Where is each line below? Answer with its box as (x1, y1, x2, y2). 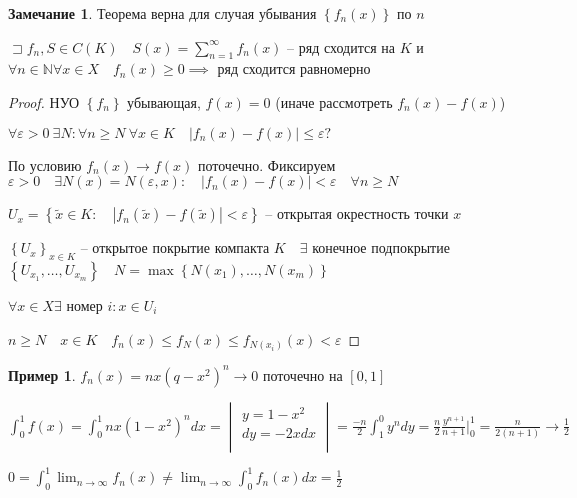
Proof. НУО (8, 91, 79, 112)
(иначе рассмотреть (275, 91, 393, 112)
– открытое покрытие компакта (80, 237, 270, 258)
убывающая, (127, 91, 201, 112)
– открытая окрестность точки (265, 203, 449, 224)
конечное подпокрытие (312, 237, 450, 258)
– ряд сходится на (287, 36, 396, 57)
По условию (8, 154, 82, 175)
